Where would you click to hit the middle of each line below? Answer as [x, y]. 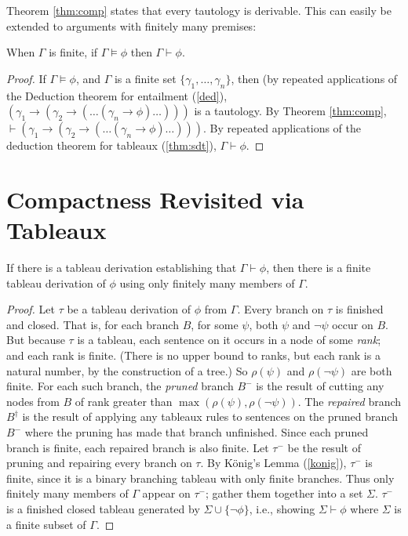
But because [36, 340]
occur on [353, 324]
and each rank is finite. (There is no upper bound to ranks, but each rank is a [193, 355]
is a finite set [145, 78]
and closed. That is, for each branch [93, 324]
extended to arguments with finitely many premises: [131, 25]
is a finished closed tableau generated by [103, 508]
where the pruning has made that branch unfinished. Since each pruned [197, 432]
